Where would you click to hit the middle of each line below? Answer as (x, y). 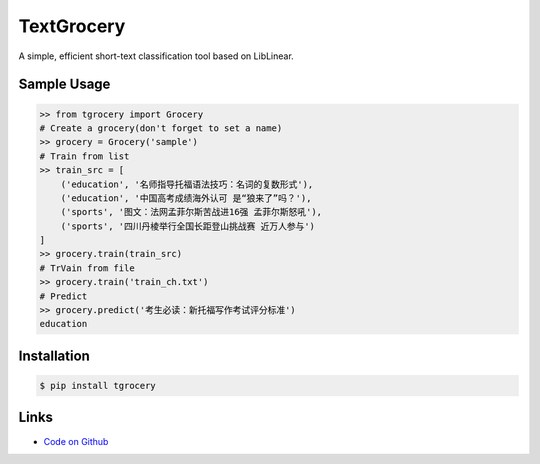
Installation (54, 355)
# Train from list (84, 156)
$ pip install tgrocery (98, 385)
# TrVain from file (87, 268)
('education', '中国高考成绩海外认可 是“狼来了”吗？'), (186, 198)
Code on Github (76, 441)
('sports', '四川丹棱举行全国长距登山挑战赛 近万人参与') (187, 226)
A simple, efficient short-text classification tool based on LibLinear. (156, 56)
